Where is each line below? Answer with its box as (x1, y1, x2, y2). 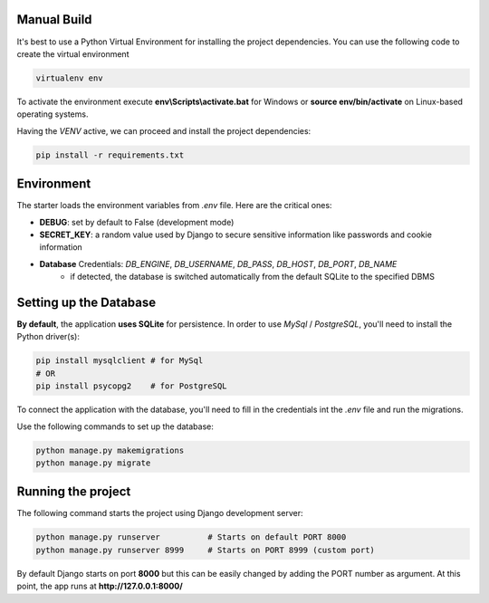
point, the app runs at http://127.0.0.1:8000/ (16, 580, 183, 592)
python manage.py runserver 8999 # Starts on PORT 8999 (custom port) (35, 544, 376, 555)
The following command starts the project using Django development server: (16, 508, 303, 519)
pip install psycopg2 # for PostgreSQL (35, 381, 227, 391)
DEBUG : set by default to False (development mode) (39, 216, 235, 227)
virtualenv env (35, 72, 103, 83)
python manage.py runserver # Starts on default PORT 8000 (35, 532, 347, 542)
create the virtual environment (16, 48, 129, 59)
